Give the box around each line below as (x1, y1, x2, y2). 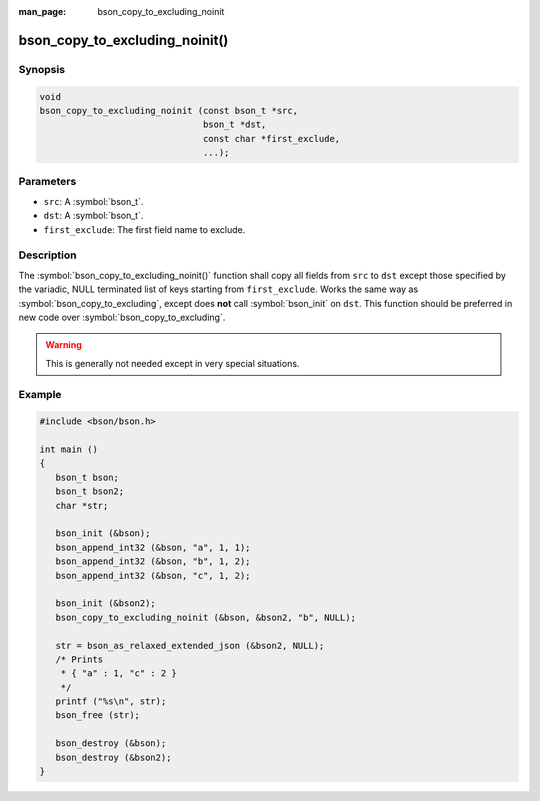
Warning (45, 339, 82, 351)
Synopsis (18, 62, 65, 76)
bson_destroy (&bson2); (55, 751, 172, 763)
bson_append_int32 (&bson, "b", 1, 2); (55, 556, 251, 567)
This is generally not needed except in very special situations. (45, 357, 300, 369)
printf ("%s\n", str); (55, 696, 167, 707)
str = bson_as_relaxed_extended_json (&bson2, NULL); (55, 640, 325, 651)
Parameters (18, 175, 77, 189)
